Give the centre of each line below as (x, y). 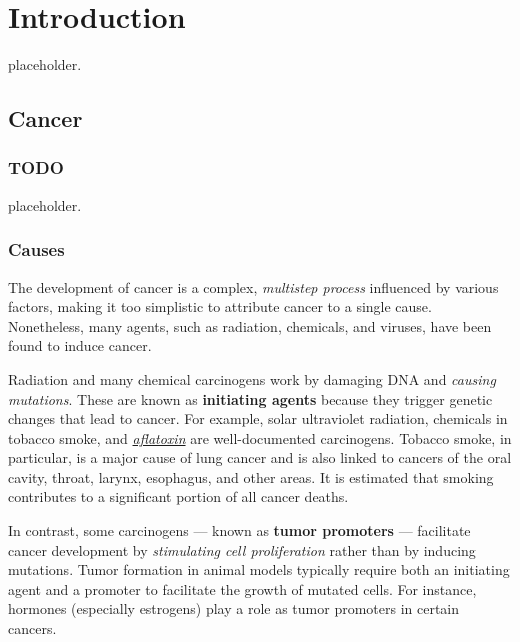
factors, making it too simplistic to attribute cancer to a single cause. (220, 306)
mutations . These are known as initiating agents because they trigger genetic (250, 398)
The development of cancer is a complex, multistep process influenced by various (253, 286)
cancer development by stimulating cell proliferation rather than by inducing (242, 549)
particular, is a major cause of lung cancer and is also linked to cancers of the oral (260, 457)
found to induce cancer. (80, 345)
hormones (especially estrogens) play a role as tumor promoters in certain (234, 608)
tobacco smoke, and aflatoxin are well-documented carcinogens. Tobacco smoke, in (260, 437)
